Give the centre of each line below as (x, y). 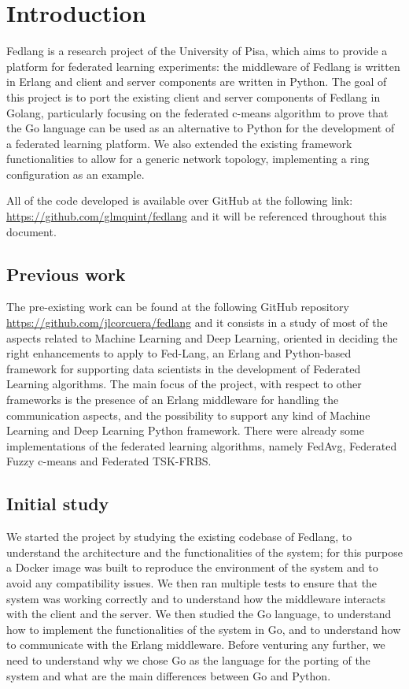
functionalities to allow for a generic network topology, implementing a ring (188, 159)
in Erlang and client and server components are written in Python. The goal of (197, 81)
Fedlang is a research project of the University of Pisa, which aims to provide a (197, 51)
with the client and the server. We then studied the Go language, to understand (199, 614)
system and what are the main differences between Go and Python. (169, 675)
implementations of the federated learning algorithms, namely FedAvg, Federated (202, 445)
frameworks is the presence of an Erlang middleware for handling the (173, 400)
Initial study (58, 504)
